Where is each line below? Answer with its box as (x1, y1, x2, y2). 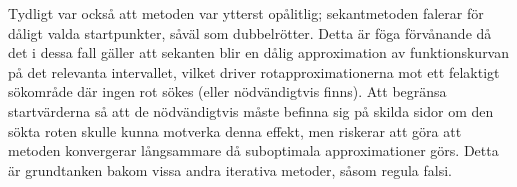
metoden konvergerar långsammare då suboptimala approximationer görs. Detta (8, 140, 499, 161)
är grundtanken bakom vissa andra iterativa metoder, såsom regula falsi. (8, 159, 452, 180)
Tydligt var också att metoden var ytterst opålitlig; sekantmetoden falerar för (8, 3, 484, 23)
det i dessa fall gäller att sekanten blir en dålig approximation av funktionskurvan (8, 42, 510, 63)
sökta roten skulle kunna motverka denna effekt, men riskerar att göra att (8, 120, 462, 141)
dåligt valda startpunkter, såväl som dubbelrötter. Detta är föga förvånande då (8, 22, 492, 43)
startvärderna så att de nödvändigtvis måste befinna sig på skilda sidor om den (8, 100, 494, 121)
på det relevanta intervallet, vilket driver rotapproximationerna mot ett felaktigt (8, 61, 500, 82)
